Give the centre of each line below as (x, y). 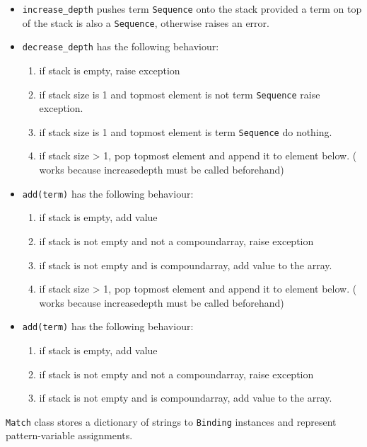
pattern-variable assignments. (69, 435)
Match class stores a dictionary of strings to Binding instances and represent (171, 421)
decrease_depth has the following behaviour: (121, 46)
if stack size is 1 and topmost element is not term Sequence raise (180, 94)
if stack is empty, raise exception (110, 70)
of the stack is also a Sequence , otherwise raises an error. (146, 22)
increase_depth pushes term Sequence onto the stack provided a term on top (192, 9)
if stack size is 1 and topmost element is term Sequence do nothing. (186, 131)
